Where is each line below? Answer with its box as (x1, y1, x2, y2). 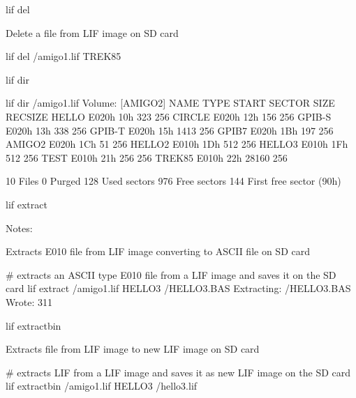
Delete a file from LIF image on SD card (6, 25, 179, 40)
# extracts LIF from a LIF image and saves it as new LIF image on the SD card (6, 365, 351, 379)
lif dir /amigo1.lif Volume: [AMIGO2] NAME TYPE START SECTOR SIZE (6, 95, 335, 110)
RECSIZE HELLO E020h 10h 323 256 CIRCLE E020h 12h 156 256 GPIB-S (6, 109, 332, 123)
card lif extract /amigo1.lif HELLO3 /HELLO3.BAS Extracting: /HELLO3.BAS (6, 281, 351, 296)
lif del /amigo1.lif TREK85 (6, 49, 121, 63)
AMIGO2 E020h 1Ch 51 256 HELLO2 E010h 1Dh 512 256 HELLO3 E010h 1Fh (6, 137, 348, 151)
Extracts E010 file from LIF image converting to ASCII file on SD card (6, 244, 310, 259)
